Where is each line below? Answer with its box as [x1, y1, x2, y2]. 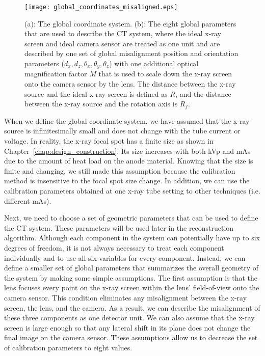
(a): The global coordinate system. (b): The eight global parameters [24, 18, 236, 29]
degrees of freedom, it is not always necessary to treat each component [4, 242, 224, 253]
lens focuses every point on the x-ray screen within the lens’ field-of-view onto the [4, 282, 259, 293]
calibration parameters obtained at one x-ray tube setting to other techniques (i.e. [4, 185, 260, 196]
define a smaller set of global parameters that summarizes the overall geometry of [4, 262, 259, 273]
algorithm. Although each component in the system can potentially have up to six [4, 232, 260, 243]
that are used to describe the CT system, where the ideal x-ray [24, 28, 221, 39]
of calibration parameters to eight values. [4, 342, 132, 352]
